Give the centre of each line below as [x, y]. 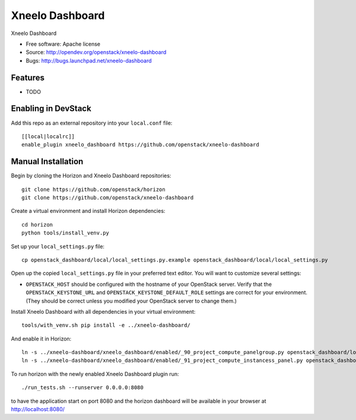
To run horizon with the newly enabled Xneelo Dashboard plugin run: [95, 374]
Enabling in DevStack [51, 109]
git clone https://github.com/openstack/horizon [93, 189]
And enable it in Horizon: [41, 339]
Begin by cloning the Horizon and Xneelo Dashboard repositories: [91, 176]
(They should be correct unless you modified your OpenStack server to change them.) [131, 301]
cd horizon [37, 225]
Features [28, 77]
